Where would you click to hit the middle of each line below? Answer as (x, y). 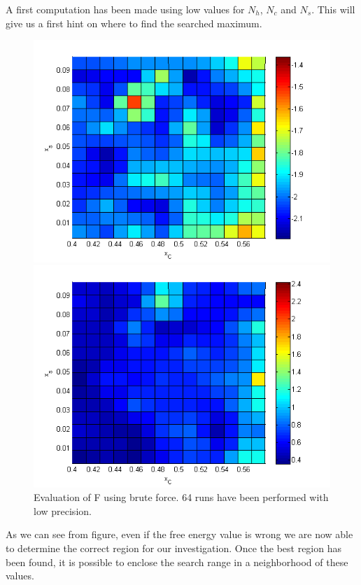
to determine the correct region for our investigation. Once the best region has (174, 548)
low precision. (63, 510)
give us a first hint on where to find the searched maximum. (134, 23)
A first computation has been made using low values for (125, 9)
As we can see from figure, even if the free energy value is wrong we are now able (179, 534)
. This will (333, 9)
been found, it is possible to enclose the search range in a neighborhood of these (177, 562)
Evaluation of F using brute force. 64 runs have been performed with (181, 497)
